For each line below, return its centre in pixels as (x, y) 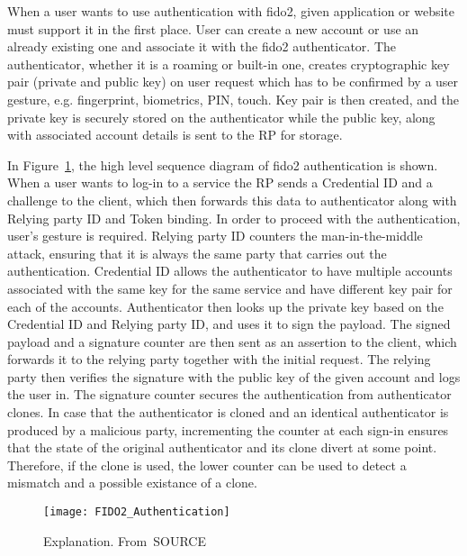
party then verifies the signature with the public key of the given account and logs (234, 376)
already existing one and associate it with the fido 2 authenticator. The (202, 46)
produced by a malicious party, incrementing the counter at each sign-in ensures (228, 429)
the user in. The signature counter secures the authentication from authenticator (229, 394)
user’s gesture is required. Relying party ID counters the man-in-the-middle (215, 236)
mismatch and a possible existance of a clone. (132, 483)
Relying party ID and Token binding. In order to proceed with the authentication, (234, 218)
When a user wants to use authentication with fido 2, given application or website (231, 11)
